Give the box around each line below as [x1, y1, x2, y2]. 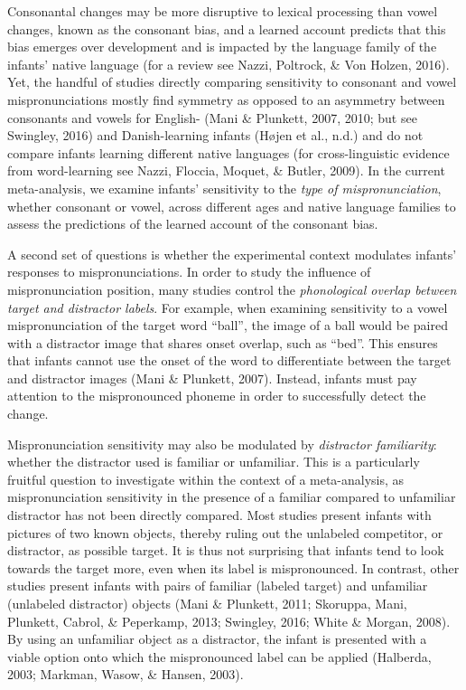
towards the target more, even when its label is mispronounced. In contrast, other [7, 558, 460, 577]
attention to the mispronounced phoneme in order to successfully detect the [7, 386, 426, 405]
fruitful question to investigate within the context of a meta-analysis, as [7, 469, 405, 488]
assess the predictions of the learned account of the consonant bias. [7, 214, 378, 233]
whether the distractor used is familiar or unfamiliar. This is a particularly [7, 452, 420, 471]
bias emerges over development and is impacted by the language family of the [7, 37, 437, 56]
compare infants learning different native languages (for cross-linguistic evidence [7, 143, 450, 162]
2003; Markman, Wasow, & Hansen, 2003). [7, 665, 244, 684]
